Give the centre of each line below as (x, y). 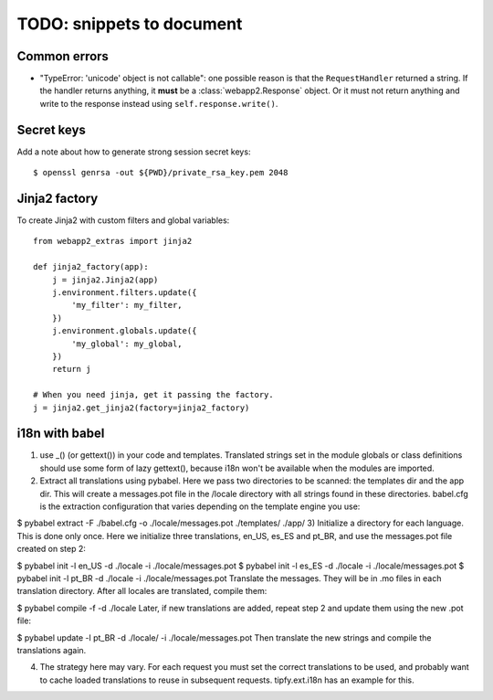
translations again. (52, 650)
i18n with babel (61, 434)
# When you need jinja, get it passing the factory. (153, 395)
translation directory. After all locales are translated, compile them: (142, 591)
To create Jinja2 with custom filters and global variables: (123, 220)
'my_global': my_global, (127, 344)
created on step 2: (51, 549)
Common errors (63, 56)
